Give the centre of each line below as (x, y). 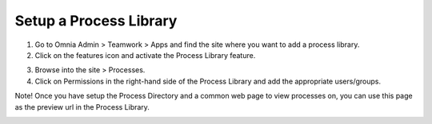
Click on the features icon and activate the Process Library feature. (145, 55)
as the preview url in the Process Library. (82, 107)
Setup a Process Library (96, 21)
